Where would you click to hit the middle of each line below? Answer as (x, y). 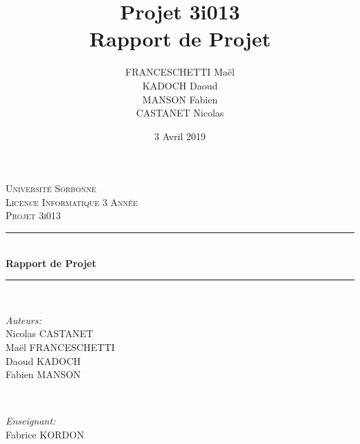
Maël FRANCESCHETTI (60, 347)
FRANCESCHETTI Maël (180, 72)
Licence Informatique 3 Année (72, 202)
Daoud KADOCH (43, 360)
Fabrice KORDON (45, 434)
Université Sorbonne (51, 188)
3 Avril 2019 (180, 136)
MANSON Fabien (180, 99)
